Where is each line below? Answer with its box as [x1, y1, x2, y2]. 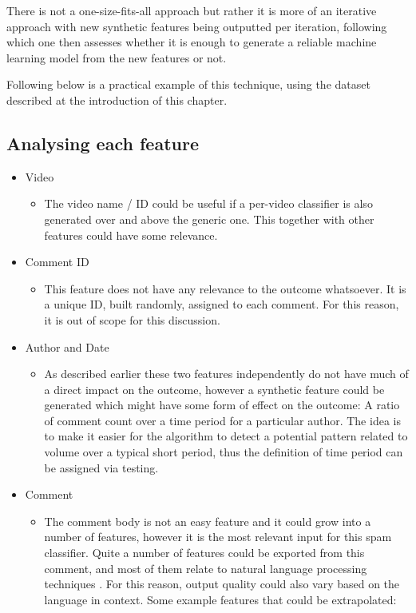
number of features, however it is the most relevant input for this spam [44, 528, 392, 545]
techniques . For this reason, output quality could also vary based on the [44, 575, 400, 592]
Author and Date [25, 338, 109, 355]
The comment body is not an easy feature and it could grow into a [44, 512, 371, 529]
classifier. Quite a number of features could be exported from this [44, 544, 365, 561]
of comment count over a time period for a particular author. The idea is [44, 412, 401, 428]
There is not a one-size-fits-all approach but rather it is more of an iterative [6, 2, 377, 18]
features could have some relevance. [44, 226, 218, 243]
